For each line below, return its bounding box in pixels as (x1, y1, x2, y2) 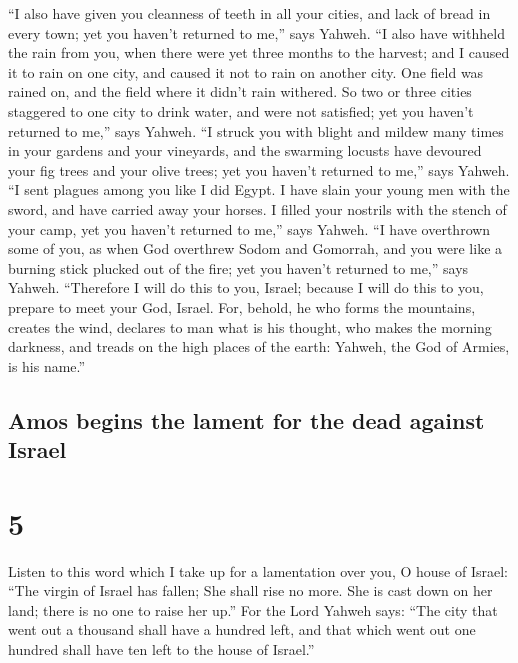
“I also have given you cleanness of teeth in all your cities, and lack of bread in (8, 3, 491, 23)
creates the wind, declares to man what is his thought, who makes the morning (8, 316, 492, 337)
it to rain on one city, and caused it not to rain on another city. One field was (8, 61, 484, 82)
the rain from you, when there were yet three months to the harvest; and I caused (8, 42, 510, 63)
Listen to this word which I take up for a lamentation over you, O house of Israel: (8, 560, 508, 581)
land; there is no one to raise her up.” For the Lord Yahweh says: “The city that (8, 599, 498, 620)
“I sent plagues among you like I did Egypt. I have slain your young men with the (8, 179, 510, 200)
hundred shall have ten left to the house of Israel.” (8, 638, 315, 659)
